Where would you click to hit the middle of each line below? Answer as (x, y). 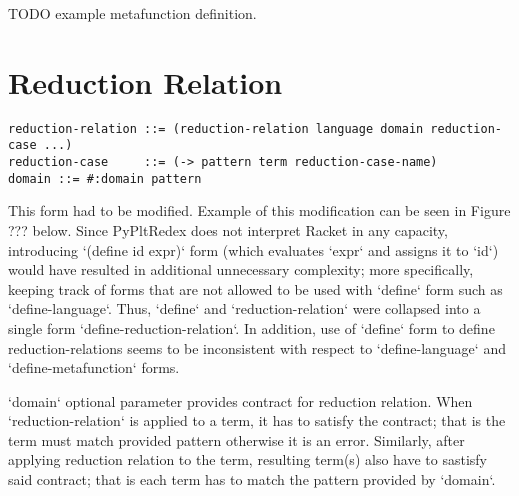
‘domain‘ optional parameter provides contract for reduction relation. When (240, 400)
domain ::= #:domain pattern (105, 178)
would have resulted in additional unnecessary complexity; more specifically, (241, 269)
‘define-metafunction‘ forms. (94, 367)
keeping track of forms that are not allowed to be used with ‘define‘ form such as (255, 288)
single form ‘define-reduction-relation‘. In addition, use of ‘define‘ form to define (251, 327)
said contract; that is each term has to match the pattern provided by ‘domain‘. (252, 479)
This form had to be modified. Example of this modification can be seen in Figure (259, 210)
